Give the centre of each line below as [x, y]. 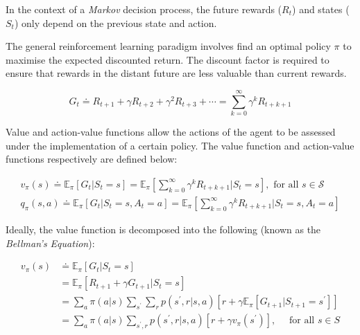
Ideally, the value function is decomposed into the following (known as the [163, 229]
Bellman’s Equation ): [50, 243]
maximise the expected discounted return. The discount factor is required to [168, 59]
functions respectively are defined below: [92, 159]
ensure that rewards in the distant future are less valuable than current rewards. [176, 73]
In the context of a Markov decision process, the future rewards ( [144, 9]
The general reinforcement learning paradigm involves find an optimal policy [168, 46]
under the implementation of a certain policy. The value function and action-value [180, 145]
